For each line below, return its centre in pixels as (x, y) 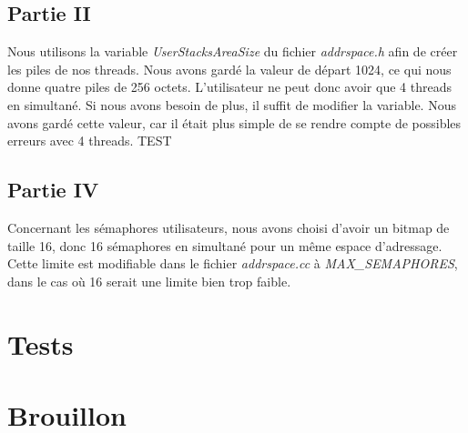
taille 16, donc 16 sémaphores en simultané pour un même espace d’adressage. (225, 245)
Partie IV (53, 190)
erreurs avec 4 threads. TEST (90, 141)
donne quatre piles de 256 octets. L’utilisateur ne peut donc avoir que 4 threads (229, 87)
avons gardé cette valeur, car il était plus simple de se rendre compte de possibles (234, 122)
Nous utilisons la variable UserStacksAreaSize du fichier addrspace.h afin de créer (233, 51)
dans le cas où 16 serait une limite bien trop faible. (149, 281)
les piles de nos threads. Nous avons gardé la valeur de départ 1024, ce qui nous (229, 69)
